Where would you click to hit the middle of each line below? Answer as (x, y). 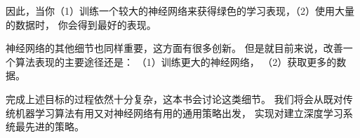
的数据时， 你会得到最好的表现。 (81, 24)
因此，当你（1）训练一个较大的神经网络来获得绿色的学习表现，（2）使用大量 (180, 11)
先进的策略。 (54, 126)
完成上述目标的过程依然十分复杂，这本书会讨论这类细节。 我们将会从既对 (174, 98)
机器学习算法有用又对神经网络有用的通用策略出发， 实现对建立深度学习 (179, 112)
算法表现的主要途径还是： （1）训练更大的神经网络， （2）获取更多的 (176, 61)
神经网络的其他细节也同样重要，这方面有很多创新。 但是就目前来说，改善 (174, 48)
